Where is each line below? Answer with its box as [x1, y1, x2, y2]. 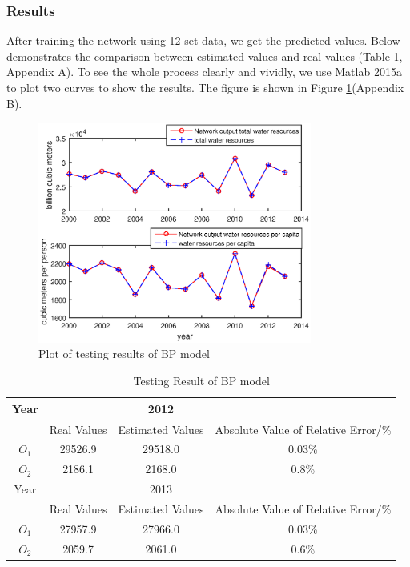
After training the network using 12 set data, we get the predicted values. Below [6, 32, 400, 49]
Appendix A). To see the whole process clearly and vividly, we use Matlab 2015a [6, 63, 402, 80]
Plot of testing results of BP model [38, 345, 210, 362]
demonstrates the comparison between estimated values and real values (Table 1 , [6, 47, 403, 64]
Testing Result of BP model [133, 372, 270, 389]
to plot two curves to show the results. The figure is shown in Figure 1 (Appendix [6, 79, 404, 95]
